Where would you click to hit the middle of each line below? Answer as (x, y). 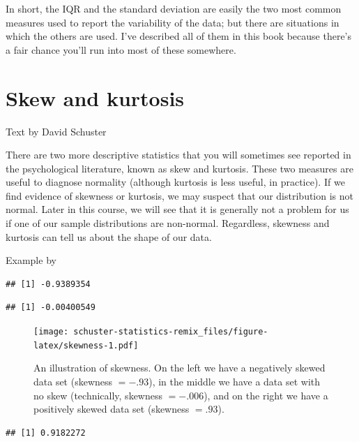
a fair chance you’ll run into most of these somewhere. (121, 49)
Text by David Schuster (56, 131)
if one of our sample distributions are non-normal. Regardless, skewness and (168, 223)
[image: (51, 332)
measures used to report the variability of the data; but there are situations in (173, 22)
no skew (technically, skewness (98, 395)
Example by (31, 260)
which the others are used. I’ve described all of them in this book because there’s (179, 36)
